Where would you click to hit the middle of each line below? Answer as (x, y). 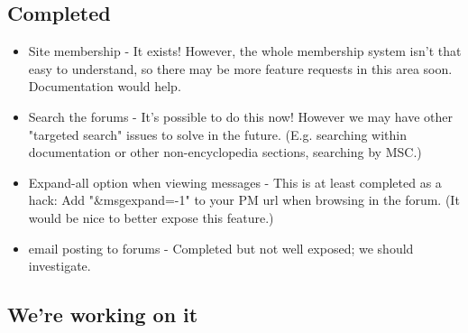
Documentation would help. (105, 86)
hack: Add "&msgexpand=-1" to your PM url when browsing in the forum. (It (244, 200)
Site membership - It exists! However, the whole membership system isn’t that (245, 51)
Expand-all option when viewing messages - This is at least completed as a (235, 182)
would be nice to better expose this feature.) (151, 217)
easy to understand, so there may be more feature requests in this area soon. (240, 68)
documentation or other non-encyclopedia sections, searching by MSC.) (225, 152)
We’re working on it (103, 314)
